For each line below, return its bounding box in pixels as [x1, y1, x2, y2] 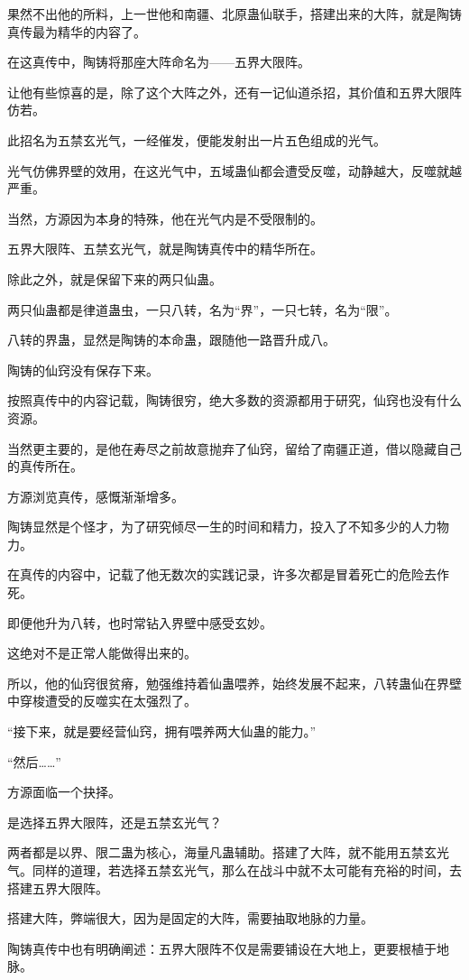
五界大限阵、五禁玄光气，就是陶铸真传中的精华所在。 [7, 239, 323, 258]
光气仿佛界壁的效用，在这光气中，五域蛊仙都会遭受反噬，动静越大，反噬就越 [7, 161, 462, 180]
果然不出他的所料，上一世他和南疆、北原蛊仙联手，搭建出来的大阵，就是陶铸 [7, 5, 462, 23]
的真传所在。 [7, 457, 83, 476]
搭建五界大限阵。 [7, 878, 108, 897]
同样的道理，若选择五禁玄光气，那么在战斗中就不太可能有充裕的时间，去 [32, 861, 462, 879]
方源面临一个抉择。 [7, 782, 121, 801]
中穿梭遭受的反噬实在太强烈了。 [7, 691, 197, 710]
